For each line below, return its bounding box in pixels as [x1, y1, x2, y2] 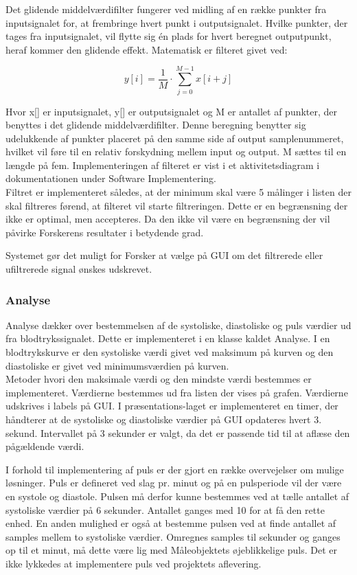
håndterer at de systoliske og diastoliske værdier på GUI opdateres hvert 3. [5, 412, 322, 426]
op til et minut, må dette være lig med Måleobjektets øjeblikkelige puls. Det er [5, 543, 338, 557]
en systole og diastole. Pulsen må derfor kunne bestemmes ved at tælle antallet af [5, 488, 349, 503]
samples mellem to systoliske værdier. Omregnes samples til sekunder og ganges [5, 529, 341, 543]
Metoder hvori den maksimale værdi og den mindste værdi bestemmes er [5, 372, 312, 386]
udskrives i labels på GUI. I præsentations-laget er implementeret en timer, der [5, 398, 338, 413]
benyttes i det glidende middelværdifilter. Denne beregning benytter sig [5, 117, 306, 132]
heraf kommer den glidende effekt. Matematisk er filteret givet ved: [5, 42, 288, 56]
